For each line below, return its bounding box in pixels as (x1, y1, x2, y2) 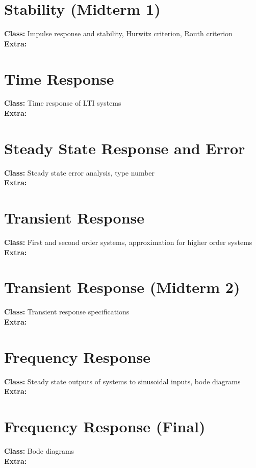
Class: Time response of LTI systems (4, 97, 121, 108)
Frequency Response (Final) (4, 416, 206, 437)
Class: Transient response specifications (4, 306, 130, 317)
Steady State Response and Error (4, 137, 245, 158)
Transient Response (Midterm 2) (4, 277, 240, 298)
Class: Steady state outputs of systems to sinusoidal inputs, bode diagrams (4, 376, 241, 386)
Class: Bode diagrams (4, 446, 74, 456)
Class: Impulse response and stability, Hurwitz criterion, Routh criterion (4, 28, 233, 39)
